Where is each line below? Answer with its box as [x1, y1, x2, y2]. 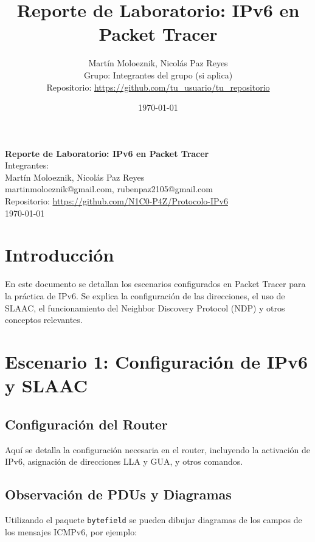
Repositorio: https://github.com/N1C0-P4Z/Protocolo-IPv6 [5, 195, 228, 207]
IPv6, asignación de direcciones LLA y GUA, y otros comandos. [5, 455, 243, 468]
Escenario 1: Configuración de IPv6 [5, 349, 308, 373]
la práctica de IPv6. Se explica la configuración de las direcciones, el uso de [5, 289, 285, 302]
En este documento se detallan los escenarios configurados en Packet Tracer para [5, 277, 306, 290]
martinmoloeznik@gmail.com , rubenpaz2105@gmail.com [5, 182, 213, 195]
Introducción [5, 242, 114, 267]
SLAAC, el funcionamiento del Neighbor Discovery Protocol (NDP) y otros [5, 301, 285, 314]
